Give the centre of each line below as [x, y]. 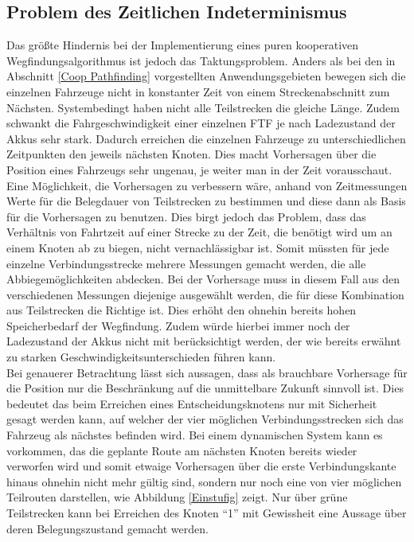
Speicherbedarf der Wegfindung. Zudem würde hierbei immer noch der [178, 325]
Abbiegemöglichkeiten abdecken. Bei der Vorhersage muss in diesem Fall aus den [203, 279]
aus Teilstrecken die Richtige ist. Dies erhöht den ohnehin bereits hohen [182, 310]
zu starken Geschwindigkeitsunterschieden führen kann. [141, 357]
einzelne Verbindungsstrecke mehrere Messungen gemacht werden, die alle [186, 263]
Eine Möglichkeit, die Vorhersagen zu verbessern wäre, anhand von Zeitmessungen [207, 185]
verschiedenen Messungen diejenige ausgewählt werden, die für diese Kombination [205, 294]
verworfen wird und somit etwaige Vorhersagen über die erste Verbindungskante [201, 466]
